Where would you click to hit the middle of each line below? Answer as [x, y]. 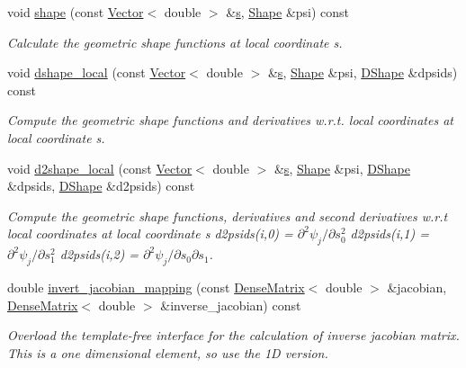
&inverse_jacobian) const [231, 305]
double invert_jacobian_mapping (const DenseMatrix [156, 287]
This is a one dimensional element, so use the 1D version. [168, 352]
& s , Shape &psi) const [288, 12]
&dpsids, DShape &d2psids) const [101, 186]
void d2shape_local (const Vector [100, 168]
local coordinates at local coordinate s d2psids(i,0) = [150, 233]
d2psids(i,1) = [390, 233]
